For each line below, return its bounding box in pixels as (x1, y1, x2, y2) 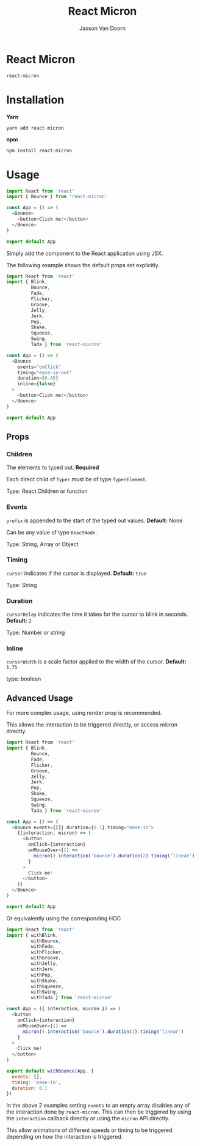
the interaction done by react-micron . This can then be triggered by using (6, 1108, 191, 1115)
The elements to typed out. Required (6, 464, 99, 471)
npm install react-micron (6, 147, 72, 153)
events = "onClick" (17, 364, 62, 370)
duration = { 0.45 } (17, 375, 59, 382)
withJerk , (30, 966, 56, 972)
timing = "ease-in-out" (17, 369, 72, 375)
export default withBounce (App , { (6, 1068, 95, 1074)
